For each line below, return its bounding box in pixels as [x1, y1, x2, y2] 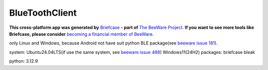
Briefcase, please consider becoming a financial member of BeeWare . [9, 31, 154, 37]
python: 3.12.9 [9, 58, 38, 64]
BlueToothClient [9, 7, 77, 18]
